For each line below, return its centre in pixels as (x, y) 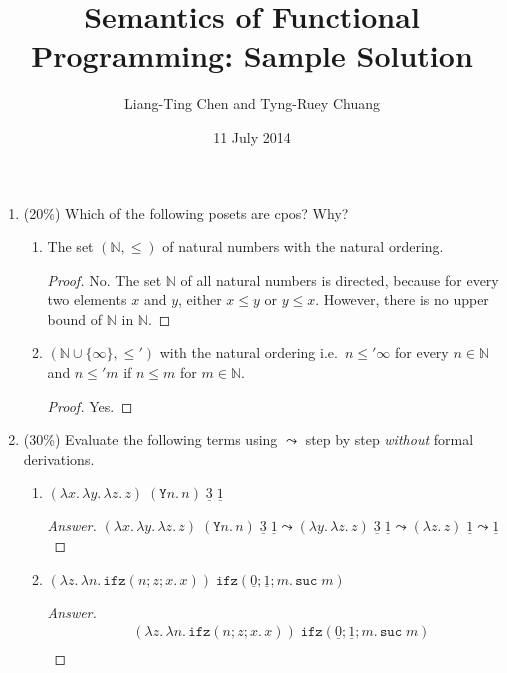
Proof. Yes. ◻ (90, 405)
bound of (75, 318)
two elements (87, 299)
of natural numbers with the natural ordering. (303, 246)
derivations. (59, 458)
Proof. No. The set (104, 279)
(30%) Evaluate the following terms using (150, 439)
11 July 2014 (252, 136)
